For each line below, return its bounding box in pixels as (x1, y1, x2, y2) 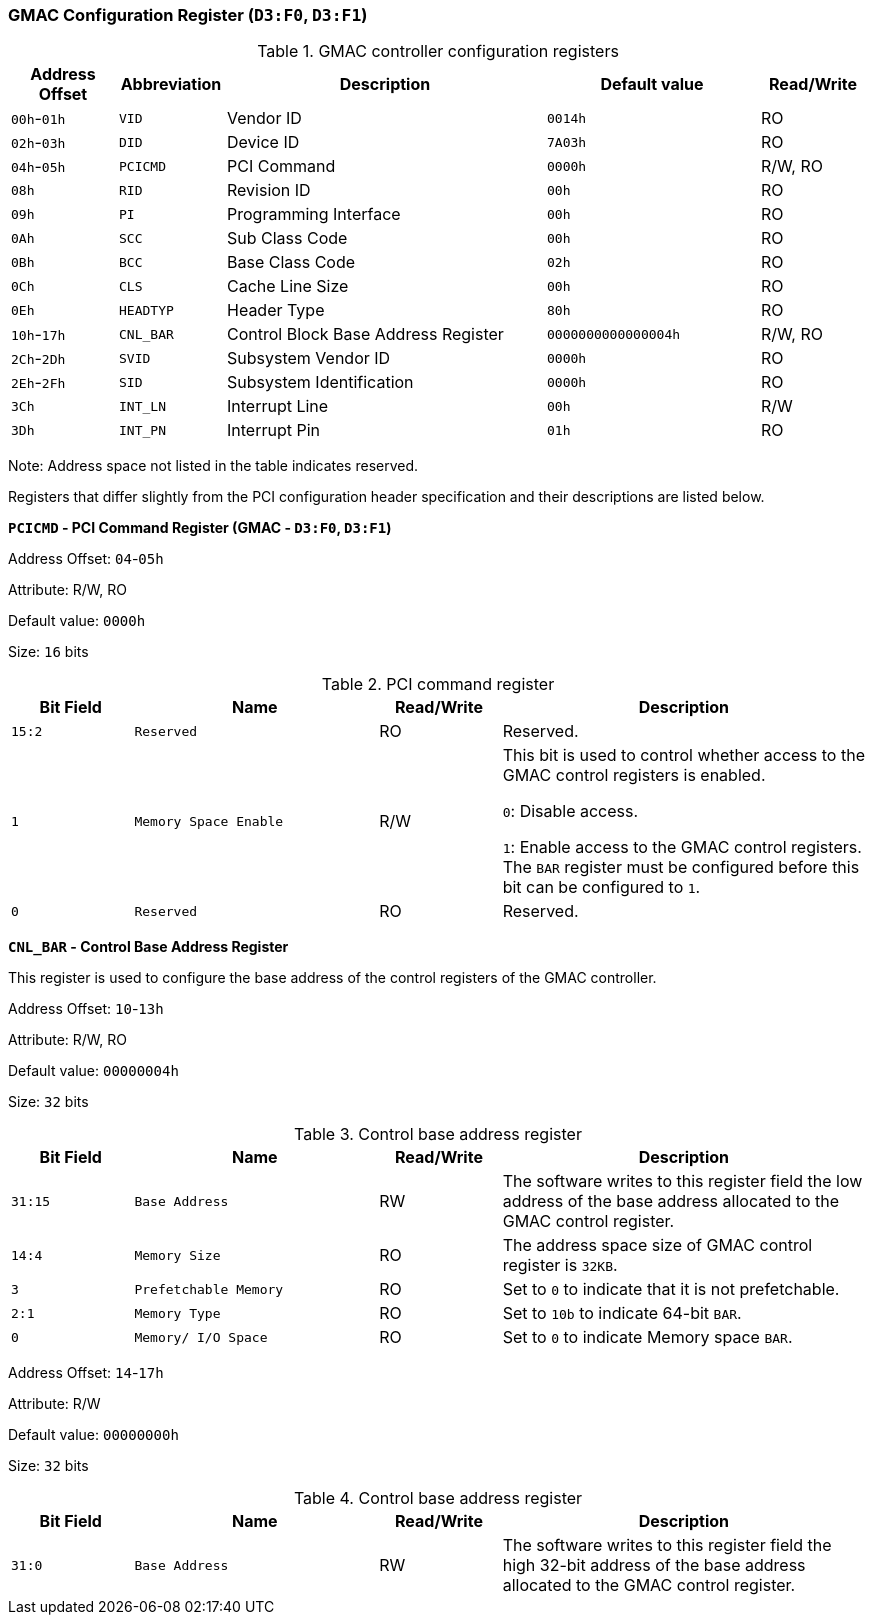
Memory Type (134, 1305, 221, 1321)
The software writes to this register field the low (502, 1171, 863, 1192)
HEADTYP (119, 302, 174, 318)
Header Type (227, 300, 325, 321)
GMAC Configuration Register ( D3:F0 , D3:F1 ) (8, 5, 368, 25)
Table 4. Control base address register (293, 1488, 583, 1509)
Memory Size (134, 1247, 221, 1263)
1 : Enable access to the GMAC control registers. (502, 837, 862, 858)
